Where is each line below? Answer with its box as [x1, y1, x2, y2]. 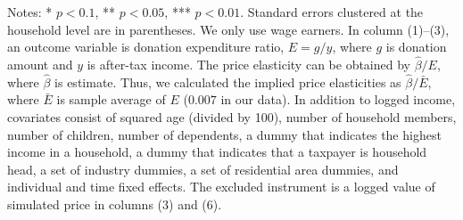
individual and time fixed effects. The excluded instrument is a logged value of [7, 177, 435, 196]
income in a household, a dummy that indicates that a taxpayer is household [7, 143, 427, 161]
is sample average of [56, 90, 166, 109]
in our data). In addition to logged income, [220, 90, 456, 109]
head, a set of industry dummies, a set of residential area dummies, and [7, 159, 399, 178]
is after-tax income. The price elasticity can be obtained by [87, 55, 410, 73]
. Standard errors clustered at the [240, 3, 424, 20]
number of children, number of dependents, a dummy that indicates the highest [7, 125, 442, 143]
